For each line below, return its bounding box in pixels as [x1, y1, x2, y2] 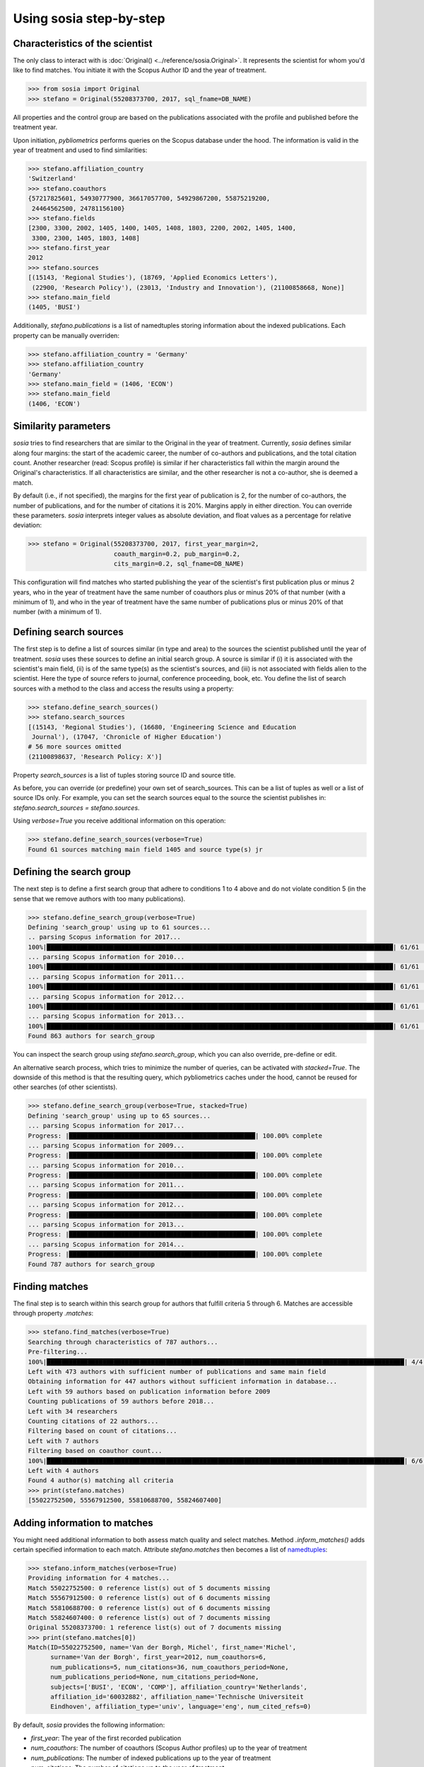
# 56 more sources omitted [28, 743, 122, 751]
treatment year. [13, 123, 58, 131]
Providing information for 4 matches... [28, 1574, 170, 1583]
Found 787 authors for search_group [28, 1260, 155, 1268]
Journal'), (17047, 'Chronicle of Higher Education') [32, 732, 222, 741]
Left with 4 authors [28, 1467, 99, 1474]
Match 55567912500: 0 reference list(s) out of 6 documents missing [28, 1594, 271, 1602]
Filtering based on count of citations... [28, 1427, 177, 1435]
